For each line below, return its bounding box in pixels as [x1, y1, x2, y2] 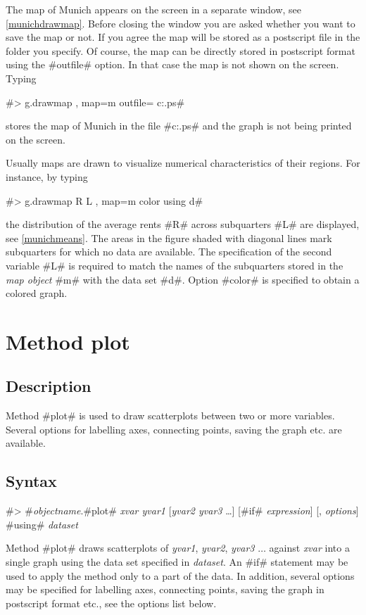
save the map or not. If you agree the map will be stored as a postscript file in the [6, 30, 360, 44]
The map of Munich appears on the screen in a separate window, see [6, 2, 301, 16]
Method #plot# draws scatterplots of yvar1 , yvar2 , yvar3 [6, 540, 255, 555]
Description [6, 375, 91, 397]
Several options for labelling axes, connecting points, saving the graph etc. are [6, 421, 342, 436]
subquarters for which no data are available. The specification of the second [6, 244, 332, 259]
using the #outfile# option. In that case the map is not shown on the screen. [6, 57, 339, 72]
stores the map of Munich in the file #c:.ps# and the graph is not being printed [6, 118, 352, 133]
